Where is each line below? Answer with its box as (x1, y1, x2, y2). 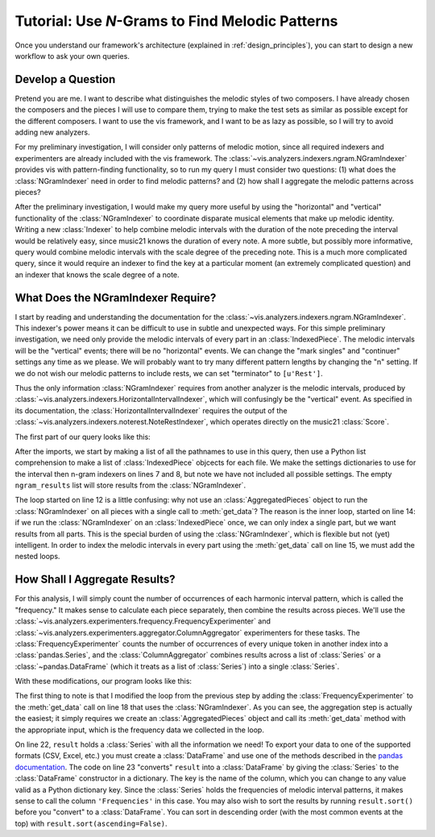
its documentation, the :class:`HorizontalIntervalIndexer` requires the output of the (14, 405, 288, 415)
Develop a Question (14, 73, 116, 86)
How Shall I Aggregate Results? (14, 573, 176, 586)
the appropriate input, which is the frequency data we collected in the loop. (14, 725, 265, 735)
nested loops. (14, 552, 60, 561)
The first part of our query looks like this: (14, 432, 151, 441)
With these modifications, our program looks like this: (14, 677, 193, 686)
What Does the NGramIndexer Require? (14, 291, 217, 305)
